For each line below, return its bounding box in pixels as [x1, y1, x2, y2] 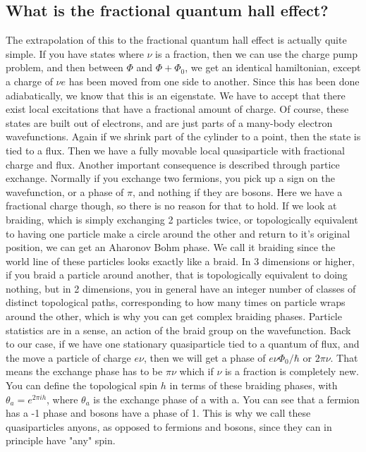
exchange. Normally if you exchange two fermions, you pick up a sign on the [6, 171, 335, 185]
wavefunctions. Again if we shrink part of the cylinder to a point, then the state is [6, 129, 361, 144]
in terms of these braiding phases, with [169, 378, 338, 393]
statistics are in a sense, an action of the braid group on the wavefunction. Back [6, 322, 351, 337]
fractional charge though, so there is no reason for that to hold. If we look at [6, 198, 337, 213]
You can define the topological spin [6, 378, 158, 393]
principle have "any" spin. [6, 433, 116, 448]
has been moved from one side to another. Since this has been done [68, 73, 360, 88]
